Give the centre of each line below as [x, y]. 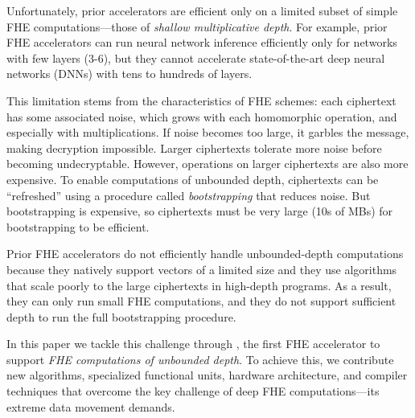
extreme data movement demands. [91, 406]
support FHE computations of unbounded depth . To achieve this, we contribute [200, 359]
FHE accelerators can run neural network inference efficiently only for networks [202, 42]
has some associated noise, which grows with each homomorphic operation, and [202, 116]
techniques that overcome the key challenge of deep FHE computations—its [193, 391]
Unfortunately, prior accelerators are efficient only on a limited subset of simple [202, 10]
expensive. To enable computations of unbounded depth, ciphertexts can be [193, 179]
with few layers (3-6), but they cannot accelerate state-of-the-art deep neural [196, 57]
